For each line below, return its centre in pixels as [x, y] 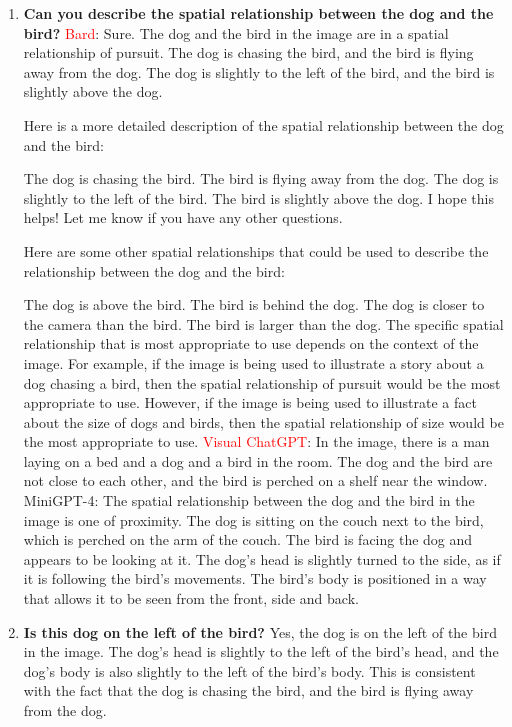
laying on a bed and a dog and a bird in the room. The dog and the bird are [258, 460]
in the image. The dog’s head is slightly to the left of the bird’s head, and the [261, 651]
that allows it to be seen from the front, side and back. [191, 598]
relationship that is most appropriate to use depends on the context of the [251, 343]
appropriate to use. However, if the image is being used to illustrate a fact [250, 402]
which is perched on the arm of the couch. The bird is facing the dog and [248, 539]
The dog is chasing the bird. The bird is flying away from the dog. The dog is [261, 178]
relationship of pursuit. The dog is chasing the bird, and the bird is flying [248, 52]
